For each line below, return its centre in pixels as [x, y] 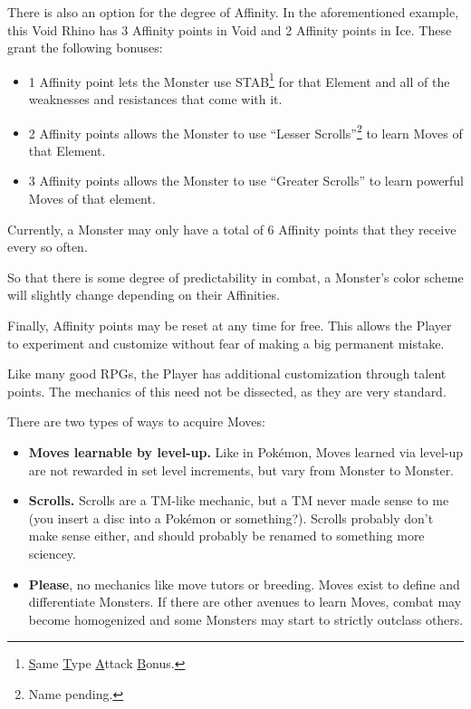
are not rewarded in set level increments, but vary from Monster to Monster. [241, 469]
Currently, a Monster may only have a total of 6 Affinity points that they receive [232, 229]
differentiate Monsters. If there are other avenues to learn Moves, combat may [245, 602]
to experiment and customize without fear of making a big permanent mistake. [226, 343]
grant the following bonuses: [85, 48]
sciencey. [52, 553]
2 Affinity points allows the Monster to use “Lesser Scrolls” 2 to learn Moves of [245, 131]
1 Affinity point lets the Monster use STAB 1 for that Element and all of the [239, 80]
